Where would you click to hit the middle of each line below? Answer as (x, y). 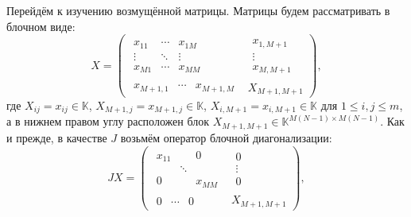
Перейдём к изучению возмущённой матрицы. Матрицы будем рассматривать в (198, 10)
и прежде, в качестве (57, 137)
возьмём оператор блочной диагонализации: (226, 137)
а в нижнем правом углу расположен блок (108, 121)
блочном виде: (41, 26)
